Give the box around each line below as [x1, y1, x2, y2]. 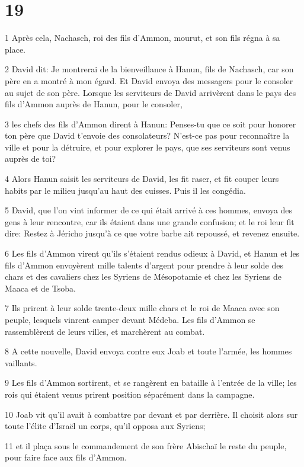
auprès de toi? [5, 152, 56, 165]
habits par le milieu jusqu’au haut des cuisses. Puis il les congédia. [5, 184, 246, 196]
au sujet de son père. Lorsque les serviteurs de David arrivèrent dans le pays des [5, 86, 296, 98]
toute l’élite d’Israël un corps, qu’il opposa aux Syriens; [5, 420, 206, 432]
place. [5, 43, 25, 55]
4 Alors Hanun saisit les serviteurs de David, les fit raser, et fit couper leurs [5, 172, 279, 185]
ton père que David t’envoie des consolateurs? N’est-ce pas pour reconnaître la [5, 129, 290, 142]
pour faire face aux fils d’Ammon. [5, 451, 127, 463]
